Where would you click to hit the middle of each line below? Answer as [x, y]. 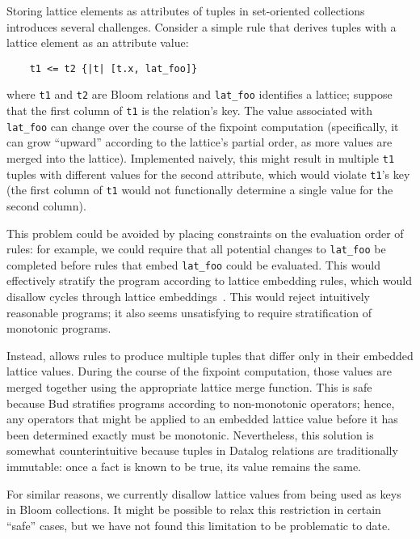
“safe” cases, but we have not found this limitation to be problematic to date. [199, 525]
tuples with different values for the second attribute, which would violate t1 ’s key [208, 174]
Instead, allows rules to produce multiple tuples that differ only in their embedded [210, 355]
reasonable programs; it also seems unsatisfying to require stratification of [189, 312]
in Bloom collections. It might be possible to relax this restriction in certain [194, 509]
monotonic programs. [59, 328]
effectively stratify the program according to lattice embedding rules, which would [210, 280]
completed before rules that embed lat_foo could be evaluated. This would [193, 264]
